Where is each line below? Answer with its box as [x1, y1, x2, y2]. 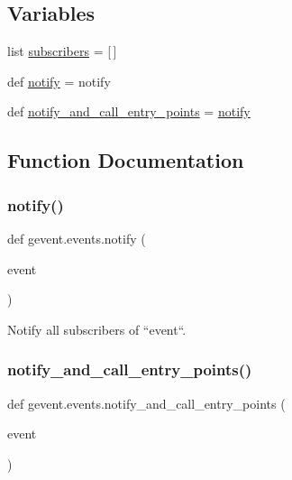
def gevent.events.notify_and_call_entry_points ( [7, 393, 286, 412]
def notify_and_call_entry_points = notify [7, 102, 251, 121]
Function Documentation [7, 146, 244, 174]
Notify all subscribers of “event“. [7, 319, 187, 338]
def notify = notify [7, 71, 111, 90]
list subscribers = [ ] [7, 42, 117, 60]
